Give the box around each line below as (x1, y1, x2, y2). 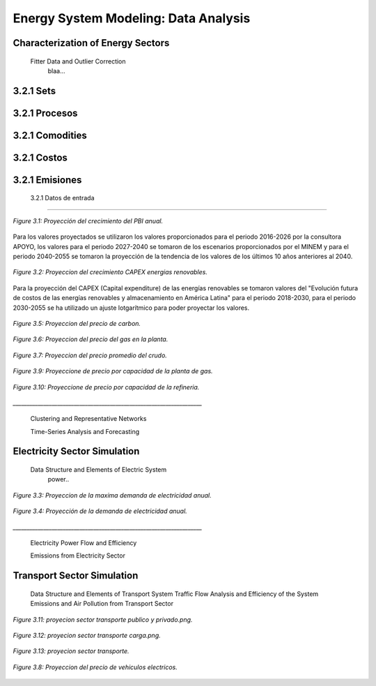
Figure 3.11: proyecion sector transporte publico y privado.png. (13, 615, 193, 624)
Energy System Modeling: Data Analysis (13, 10, 251, 26)
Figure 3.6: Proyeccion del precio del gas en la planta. (13, 335, 169, 343)
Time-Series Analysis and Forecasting (30, 427, 140, 435)
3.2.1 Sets (13, 84, 56, 97)
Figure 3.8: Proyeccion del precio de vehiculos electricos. (13, 663, 178, 671)
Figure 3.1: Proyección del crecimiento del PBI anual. (13, 216, 164, 225)
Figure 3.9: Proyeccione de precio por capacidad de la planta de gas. (13, 367, 213, 375)
